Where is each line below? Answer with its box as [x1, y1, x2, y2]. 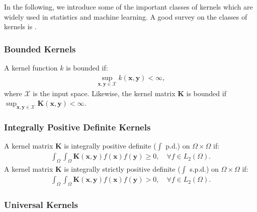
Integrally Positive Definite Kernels [4, 121, 151, 133]
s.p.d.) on [190, 164, 219, 174]
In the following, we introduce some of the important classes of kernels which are [4, 2, 253, 12]
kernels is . [4, 21, 37, 32]
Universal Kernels [4, 198, 78, 211]
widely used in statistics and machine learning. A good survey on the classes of [4, 11, 247, 22]
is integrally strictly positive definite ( [64, 164, 181, 174]
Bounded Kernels [4, 42, 76, 55]
